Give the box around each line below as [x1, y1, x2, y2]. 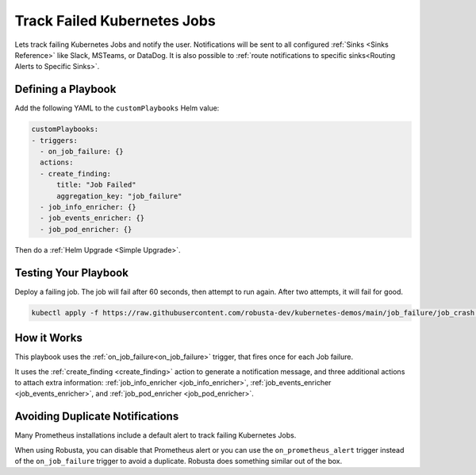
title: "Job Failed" [56, 180, 136, 190]
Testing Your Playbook [14, 266, 129, 280]
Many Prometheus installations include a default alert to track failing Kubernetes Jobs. [14, 431, 297, 440]
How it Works [14, 331, 83, 345]
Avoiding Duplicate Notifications [14, 410, 179, 423]
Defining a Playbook [14, 83, 117, 96]
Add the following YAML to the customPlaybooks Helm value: [14, 103, 220, 113]
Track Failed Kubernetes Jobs [14, 12, 216, 29]
